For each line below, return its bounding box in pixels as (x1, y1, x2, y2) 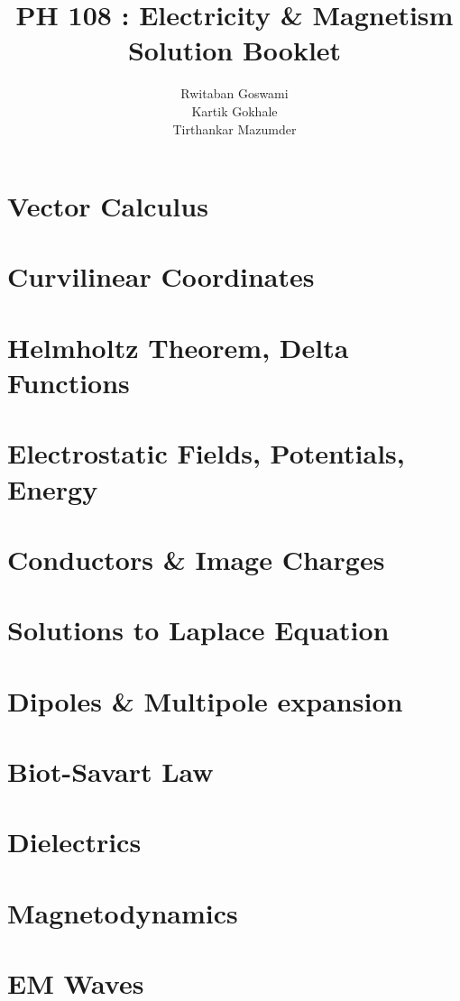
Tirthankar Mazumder (172, 119, 297, 138)
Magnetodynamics (7, 894, 238, 931)
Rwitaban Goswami (180, 84, 289, 103)
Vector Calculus (7, 188, 208, 225)
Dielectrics (7, 823, 142, 860)
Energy (7, 470, 98, 507)
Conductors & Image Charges (7, 540, 385, 577)
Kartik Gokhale (191, 101, 278, 120)
